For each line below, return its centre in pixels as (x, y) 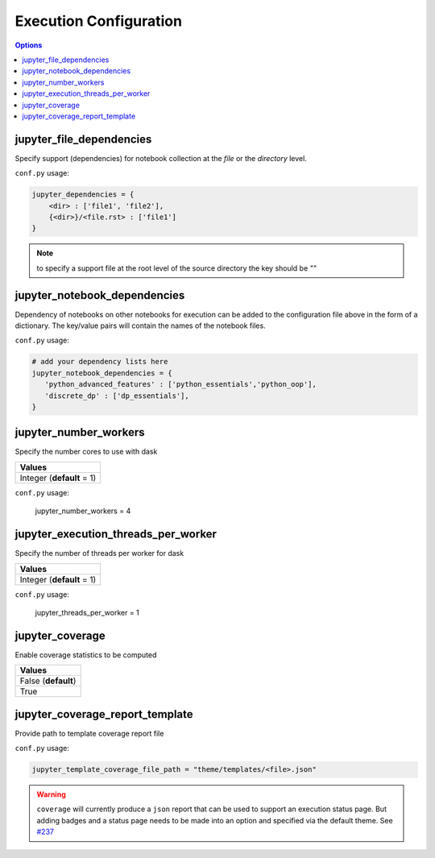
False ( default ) (48, 681)
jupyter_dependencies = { (83, 195)
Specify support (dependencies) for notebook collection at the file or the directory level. (161, 158)
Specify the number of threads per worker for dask (99, 553)
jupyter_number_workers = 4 (83, 511)
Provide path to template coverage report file (89, 733)
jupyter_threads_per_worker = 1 (87, 612)
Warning (51, 794)
